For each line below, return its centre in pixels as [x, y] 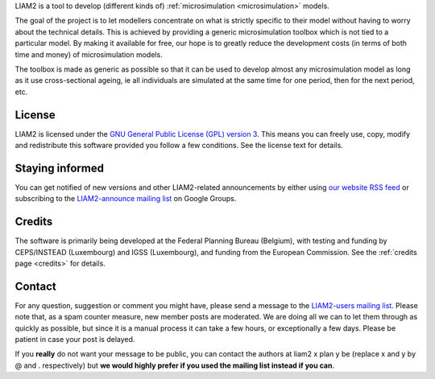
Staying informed [60, 168]
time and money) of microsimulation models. [89, 54]
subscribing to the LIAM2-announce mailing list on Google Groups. [126, 199]
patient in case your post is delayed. [75, 340]
